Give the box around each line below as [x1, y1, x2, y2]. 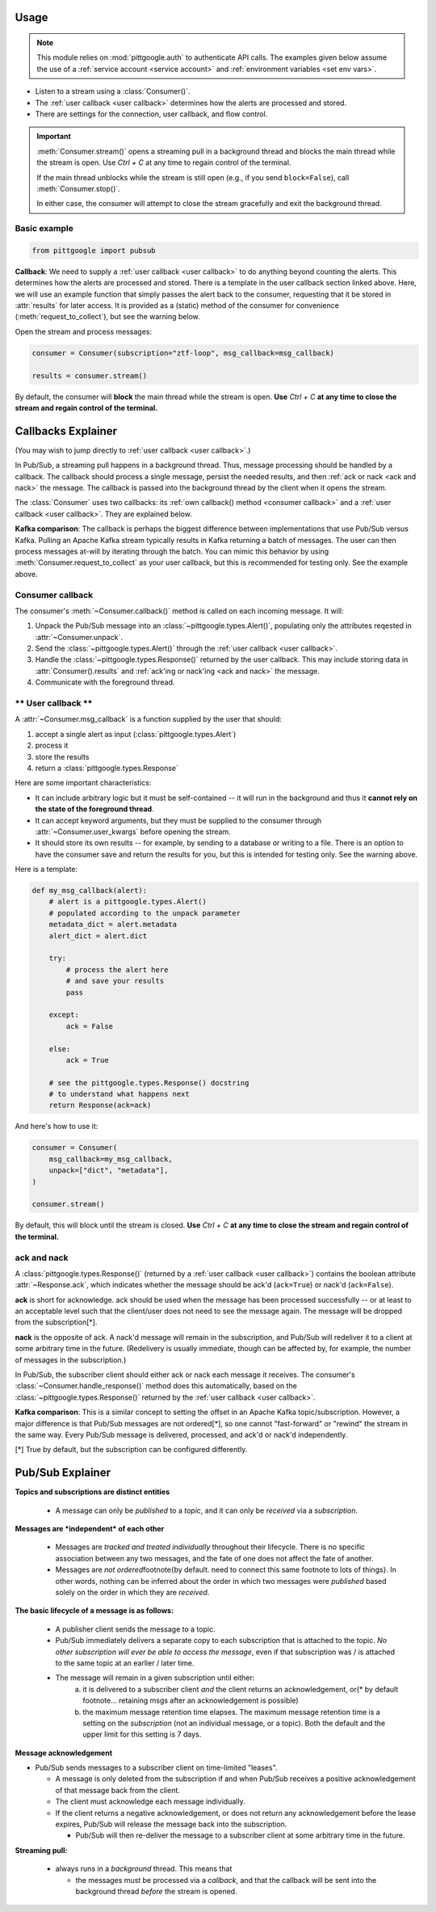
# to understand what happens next [48, 1089, 190, 1099]
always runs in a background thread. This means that [55, 1864, 233, 1874]
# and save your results [65, 976, 165, 986]
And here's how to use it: [15, 1122, 99, 1131]
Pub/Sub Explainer [15, 1466, 111, 1480]
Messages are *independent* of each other [15, 1524, 165, 1534]
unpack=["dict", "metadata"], [48, 1166, 169, 1175]
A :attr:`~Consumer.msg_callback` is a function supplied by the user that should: [15, 714, 283, 724]
